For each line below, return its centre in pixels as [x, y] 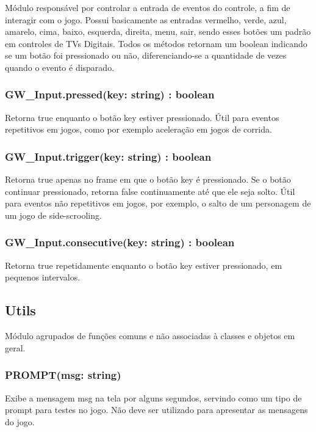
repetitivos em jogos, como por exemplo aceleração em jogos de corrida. [138, 129]
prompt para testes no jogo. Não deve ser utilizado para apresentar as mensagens [156, 410]
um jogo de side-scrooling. [53, 215]
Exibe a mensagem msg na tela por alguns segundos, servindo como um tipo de [153, 397]
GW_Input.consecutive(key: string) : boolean [120, 242]
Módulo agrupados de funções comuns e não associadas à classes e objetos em [150, 336]
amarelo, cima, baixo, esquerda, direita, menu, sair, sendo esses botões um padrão [158, 31]
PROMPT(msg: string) [63, 375]
